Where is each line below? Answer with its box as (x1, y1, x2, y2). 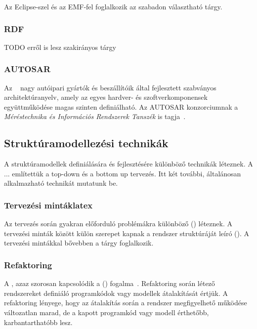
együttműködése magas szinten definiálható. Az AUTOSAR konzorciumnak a (4, 101, 238, 112)
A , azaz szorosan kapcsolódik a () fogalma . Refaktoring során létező (4, 278, 215, 288)
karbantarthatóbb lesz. (4, 317, 73, 327)
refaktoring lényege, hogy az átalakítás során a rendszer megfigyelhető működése (4, 297, 247, 308)
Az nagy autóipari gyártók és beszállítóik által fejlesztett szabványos (4, 82, 216, 92)
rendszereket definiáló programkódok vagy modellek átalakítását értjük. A (4, 288, 228, 298)
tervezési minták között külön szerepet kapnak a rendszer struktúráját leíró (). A (4, 228, 250, 238)
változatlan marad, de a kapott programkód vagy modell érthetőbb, (4, 307, 209, 317)
